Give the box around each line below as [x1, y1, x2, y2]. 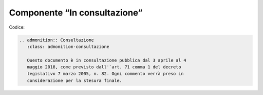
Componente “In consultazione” [9, 7, 143, 18]
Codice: [9, 24, 25, 30]
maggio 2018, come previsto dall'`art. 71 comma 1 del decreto [27, 64, 181, 70]
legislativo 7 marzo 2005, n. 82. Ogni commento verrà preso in [27, 71, 184, 77]
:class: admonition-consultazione [27, 44, 110, 49]
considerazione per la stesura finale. [27, 78, 122, 83]
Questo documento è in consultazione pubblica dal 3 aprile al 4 [27, 57, 187, 63]
